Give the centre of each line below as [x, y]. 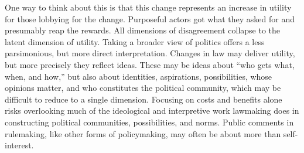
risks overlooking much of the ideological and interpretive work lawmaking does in [152, 110]
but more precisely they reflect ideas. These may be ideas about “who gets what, [150, 64]
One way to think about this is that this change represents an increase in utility [148, 7]
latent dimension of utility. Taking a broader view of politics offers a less [135, 41]
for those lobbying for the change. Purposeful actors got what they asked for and [150, 18]
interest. [19, 145]
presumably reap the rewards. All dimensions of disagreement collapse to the [143, 30]
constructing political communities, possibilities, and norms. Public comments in [149, 122]
